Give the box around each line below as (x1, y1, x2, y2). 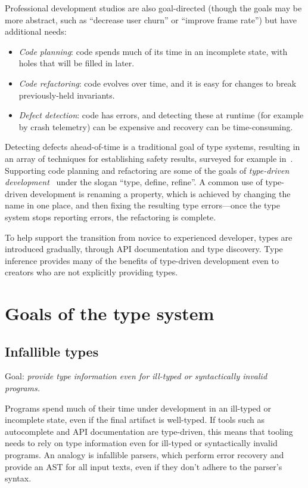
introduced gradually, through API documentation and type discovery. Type (5, 243, 283, 255)
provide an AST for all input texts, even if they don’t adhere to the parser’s (5, 460, 282, 472)
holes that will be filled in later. (18, 57, 135, 69)
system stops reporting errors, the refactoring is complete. (5, 210, 216, 223)
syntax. (5, 472, 32, 484)
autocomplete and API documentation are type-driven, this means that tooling (5, 425, 293, 437)
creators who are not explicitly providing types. (5, 266, 178, 278)
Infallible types (5, 342, 99, 360)
